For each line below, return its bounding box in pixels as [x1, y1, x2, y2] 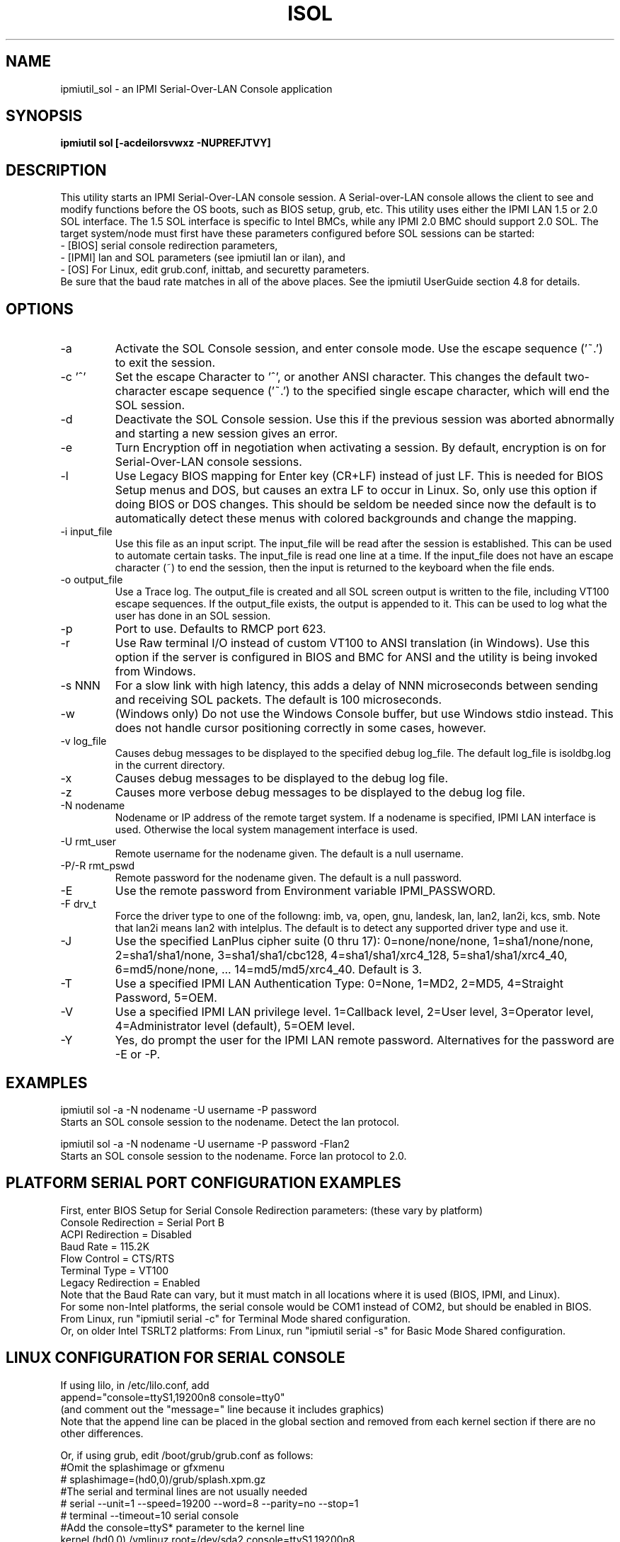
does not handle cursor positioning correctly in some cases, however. [115, 721, 486, 736]
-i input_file [60, 525, 113, 538]
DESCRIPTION [6, 161, 107, 179]
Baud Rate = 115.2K [60, 1240, 150, 1252]
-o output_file [60, 573, 123, 586]
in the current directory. [115, 759, 225, 772]
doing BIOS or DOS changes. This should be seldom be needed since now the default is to [115, 497, 597, 512]
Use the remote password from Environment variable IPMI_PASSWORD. [115, 884, 496, 898]
